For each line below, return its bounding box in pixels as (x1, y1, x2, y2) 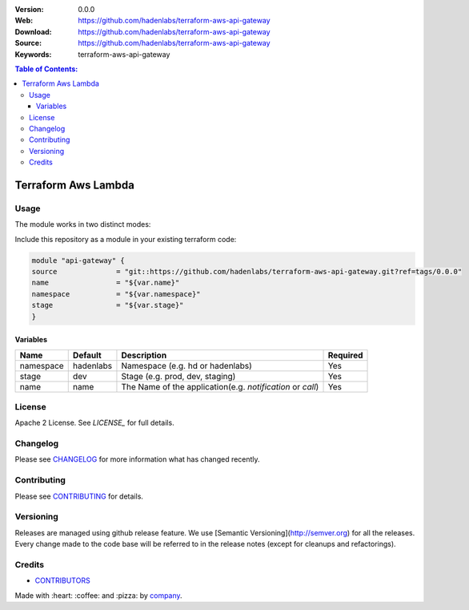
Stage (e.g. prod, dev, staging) (121, 370, 236, 382)
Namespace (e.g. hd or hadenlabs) (121, 360, 252, 371)
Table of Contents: (14, 64, 78, 74)
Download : (14, 26, 52, 36)
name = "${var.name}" (31, 278, 180, 288)
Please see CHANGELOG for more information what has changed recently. (14, 454, 260, 464)
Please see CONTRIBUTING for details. (14, 491, 144, 501)
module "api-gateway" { (31, 256, 126, 265)
